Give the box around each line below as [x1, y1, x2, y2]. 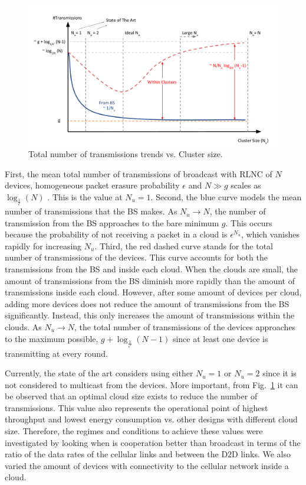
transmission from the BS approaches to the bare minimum [5, 216, 219, 229]
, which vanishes [241, 228, 300, 240]
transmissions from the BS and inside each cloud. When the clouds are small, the [5, 263, 298, 275]
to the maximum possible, [5, 332, 98, 344]
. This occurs [225, 216, 272, 229]
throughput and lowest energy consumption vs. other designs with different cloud [5, 413, 298, 425]
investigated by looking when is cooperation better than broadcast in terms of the [5, 436, 301, 448]
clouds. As [5, 320, 42, 333]
